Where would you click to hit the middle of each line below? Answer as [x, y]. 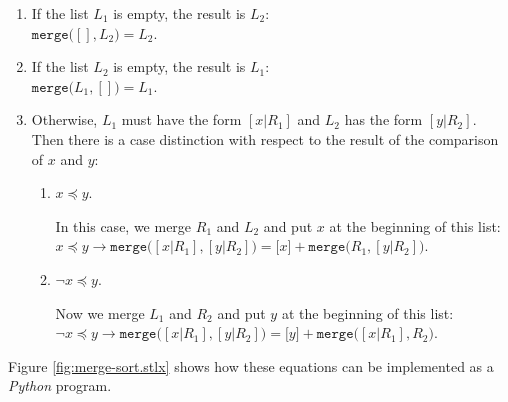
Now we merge [100, 312]
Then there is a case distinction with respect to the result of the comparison [265, 138]
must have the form [181, 119]
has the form [383, 119]
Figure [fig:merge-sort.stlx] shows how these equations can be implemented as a [251, 365]
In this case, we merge [123, 225]
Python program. [60, 385]
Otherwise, [64, 119]
